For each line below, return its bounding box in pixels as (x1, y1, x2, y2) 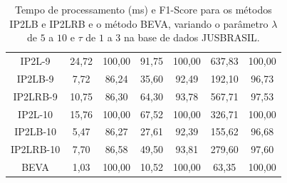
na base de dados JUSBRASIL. (123, 30, 260, 45)
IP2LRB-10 (11, 142, 61, 157)
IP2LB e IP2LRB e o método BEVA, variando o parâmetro (9, 16, 268, 31)
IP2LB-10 (14, 124, 57, 139)
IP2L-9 (20, 53, 51, 68)
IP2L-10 (18, 106, 53, 121)
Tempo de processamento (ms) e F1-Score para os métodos (14, 2, 272, 16)
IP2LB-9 (16, 70, 54, 85)
